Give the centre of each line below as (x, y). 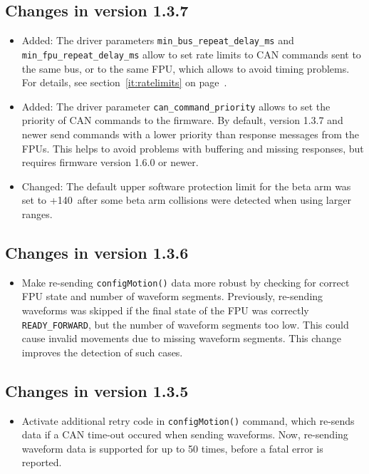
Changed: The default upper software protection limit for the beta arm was (186, 186)
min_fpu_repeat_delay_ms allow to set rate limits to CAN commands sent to (191, 54)
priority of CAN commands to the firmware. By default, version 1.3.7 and (182, 120)
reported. (42, 462)
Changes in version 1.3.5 (97, 390)
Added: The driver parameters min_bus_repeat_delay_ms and (158, 40)
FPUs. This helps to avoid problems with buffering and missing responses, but (193, 148)
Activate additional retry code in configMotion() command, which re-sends (188, 420)
